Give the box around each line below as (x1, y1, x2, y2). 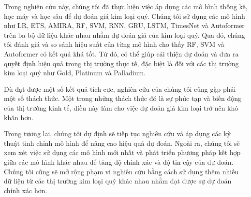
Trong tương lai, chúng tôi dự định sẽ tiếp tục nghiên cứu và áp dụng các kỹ (4, 128, 231, 139)
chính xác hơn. (4, 185, 47, 195)
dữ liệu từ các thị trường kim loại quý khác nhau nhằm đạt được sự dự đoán (4, 176, 232, 186)
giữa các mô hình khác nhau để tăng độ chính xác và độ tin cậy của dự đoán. (4, 156, 234, 167)
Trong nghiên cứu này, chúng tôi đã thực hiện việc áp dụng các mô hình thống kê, (4, 1, 248, 11)
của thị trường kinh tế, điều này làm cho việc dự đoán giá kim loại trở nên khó (4, 102, 238, 113)
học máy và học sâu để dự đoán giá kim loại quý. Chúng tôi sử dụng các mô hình (4, 11, 245, 21)
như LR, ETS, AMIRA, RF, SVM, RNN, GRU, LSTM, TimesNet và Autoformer (4, 20, 245, 30)
